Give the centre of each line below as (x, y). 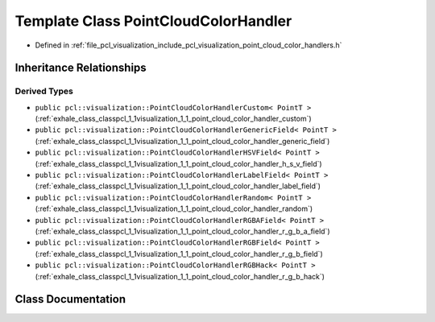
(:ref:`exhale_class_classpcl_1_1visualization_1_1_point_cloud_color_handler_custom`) (173, 119)
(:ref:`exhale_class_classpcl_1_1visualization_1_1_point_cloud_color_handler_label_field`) (178, 186)
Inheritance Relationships (81, 68)
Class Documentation (70, 299)
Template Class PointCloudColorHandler (153, 21)
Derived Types (44, 91)
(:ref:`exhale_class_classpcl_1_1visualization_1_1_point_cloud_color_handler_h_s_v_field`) (178, 163)
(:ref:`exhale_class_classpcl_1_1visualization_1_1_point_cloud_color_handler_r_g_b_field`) (179, 254)
